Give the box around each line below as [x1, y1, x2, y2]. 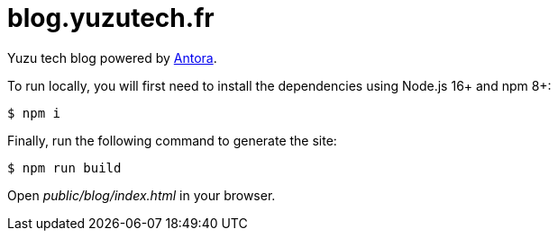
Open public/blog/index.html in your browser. [7, 187, 276, 203]
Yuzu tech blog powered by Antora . [7, 49, 217, 66]
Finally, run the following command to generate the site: [7, 132, 337, 148]
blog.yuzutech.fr [7, 3, 215, 33]
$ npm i [7, 105, 61, 120]
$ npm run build [7, 160, 122, 175]
